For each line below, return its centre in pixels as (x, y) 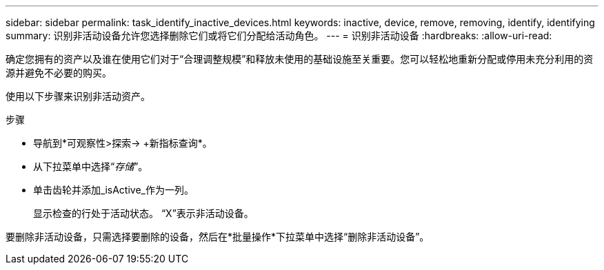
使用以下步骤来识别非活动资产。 (78, 96)
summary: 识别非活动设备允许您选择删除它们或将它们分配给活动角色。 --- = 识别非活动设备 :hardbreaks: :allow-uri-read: (279, 35)
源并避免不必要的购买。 (59, 73)
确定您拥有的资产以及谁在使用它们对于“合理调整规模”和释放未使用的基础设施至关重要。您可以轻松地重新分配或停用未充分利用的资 (300, 59)
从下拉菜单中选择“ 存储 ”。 (91, 166)
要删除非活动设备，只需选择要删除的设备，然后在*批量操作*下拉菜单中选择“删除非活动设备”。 (218, 237)
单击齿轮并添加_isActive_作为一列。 (113, 190)
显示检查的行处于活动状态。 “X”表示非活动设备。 (143, 213)
